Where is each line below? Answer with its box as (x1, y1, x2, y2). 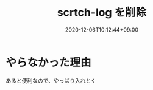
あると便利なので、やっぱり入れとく (5, 77, 97, 84)
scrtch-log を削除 (57, 5, 147, 19)
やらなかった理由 (5, 55, 92, 69)
